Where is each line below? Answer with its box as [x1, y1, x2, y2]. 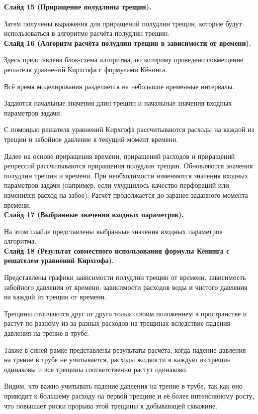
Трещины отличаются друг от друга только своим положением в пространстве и [4, 308, 247, 318]
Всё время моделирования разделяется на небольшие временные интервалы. [4, 81, 235, 91]
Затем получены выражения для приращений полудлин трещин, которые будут [4, 18, 242, 28]
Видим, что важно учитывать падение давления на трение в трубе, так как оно [4, 381, 243, 391]
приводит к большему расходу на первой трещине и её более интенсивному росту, [4, 391, 255, 401]
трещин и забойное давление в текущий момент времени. [4, 134, 178, 144]
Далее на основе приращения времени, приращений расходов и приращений [4, 150, 235, 161]
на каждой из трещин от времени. [4, 291, 107, 302]
